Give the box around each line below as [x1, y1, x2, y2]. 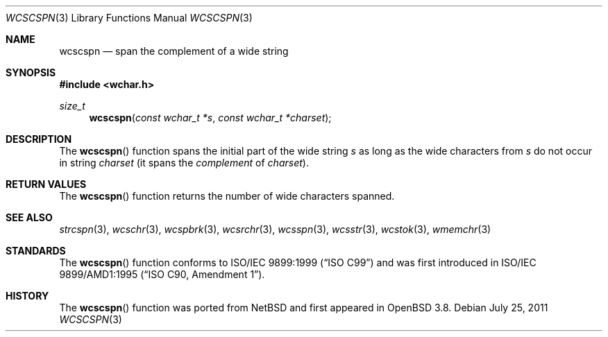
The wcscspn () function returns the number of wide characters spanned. [59, 190, 395, 202]
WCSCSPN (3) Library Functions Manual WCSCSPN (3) [6, 12, 253, 24]
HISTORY [6, 290, 49, 302]
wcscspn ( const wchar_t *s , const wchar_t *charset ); [89, 112, 332, 123]
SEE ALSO [6, 211, 53, 223]
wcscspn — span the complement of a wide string [59, 45, 289, 57]
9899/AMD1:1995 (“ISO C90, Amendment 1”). [59, 268, 265, 280]
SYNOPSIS [6, 67, 56, 78]
